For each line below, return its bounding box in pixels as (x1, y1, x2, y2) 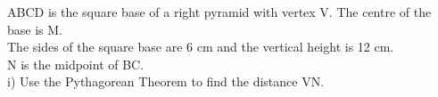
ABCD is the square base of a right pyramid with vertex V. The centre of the (7, 3, 432, 20)
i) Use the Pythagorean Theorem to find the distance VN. (7, 72, 325, 91)
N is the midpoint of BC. (7, 54, 145, 73)
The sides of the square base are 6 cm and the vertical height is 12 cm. (7, 37, 394, 56)
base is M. (7, 20, 62, 38)
